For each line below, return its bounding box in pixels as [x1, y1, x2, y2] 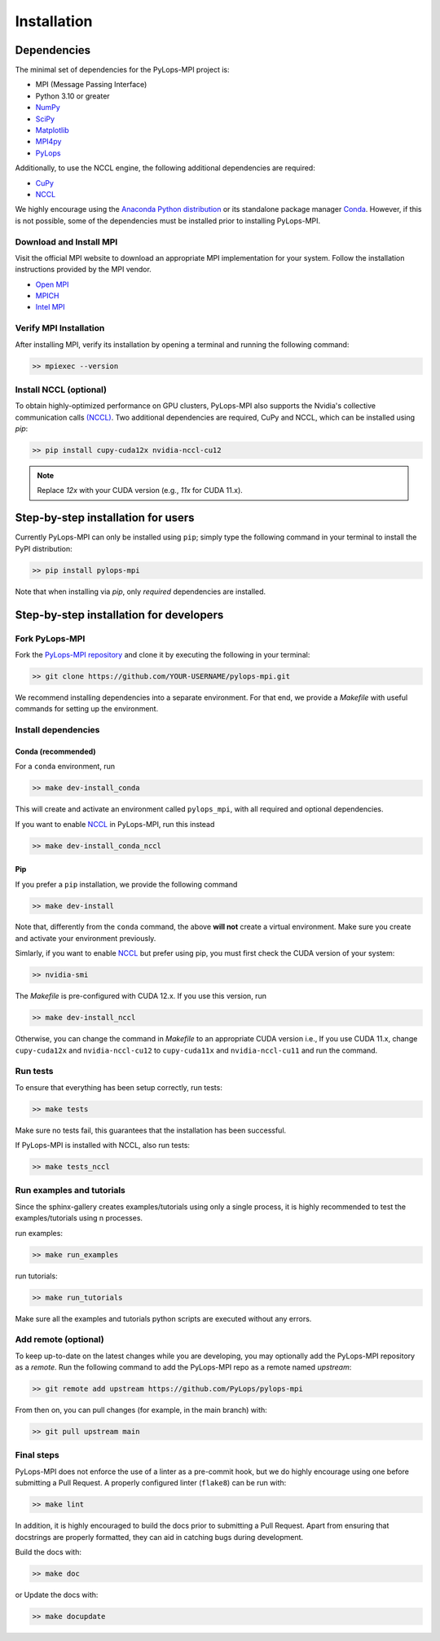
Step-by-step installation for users [15, 511, 195, 525]
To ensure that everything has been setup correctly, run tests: [15, 1082, 223, 1092]
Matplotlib [35, 125, 69, 135]
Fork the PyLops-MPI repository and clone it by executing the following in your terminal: [15, 649, 310, 659]
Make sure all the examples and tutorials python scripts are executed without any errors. [15, 1313, 312, 1323]
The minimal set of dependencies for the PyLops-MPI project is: [15, 65, 230, 75]
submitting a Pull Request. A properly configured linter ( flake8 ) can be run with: [15, 1478, 287, 1488]
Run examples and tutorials [15, 1185, 125, 1196]
